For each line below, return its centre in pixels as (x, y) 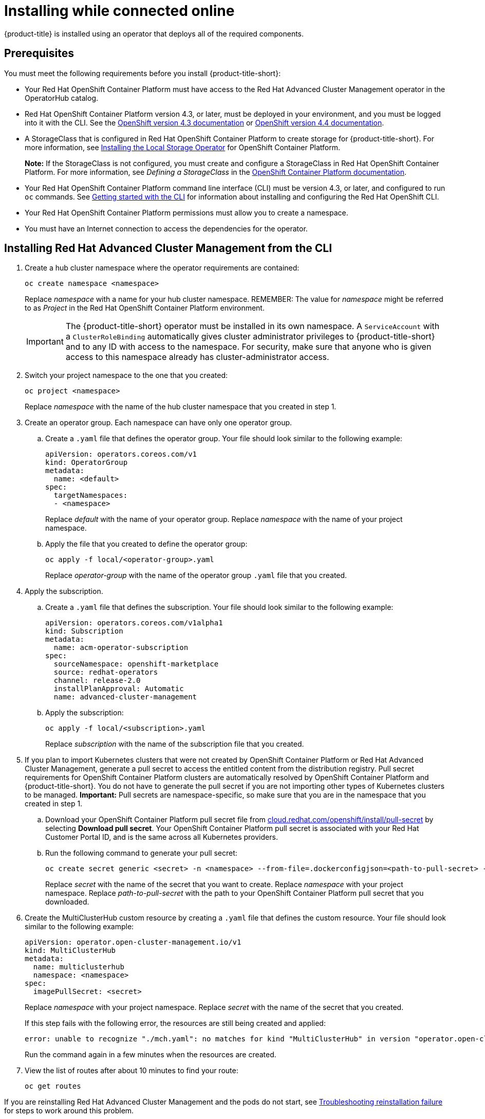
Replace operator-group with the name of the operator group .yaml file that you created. (196, 575)
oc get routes (53, 1086)
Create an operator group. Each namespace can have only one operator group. (158, 423)
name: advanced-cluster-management (125, 697)
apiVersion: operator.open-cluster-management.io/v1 (133, 942)
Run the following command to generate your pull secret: (141, 853)
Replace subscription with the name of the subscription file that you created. (175, 744)
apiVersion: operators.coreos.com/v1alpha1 (134, 623)
